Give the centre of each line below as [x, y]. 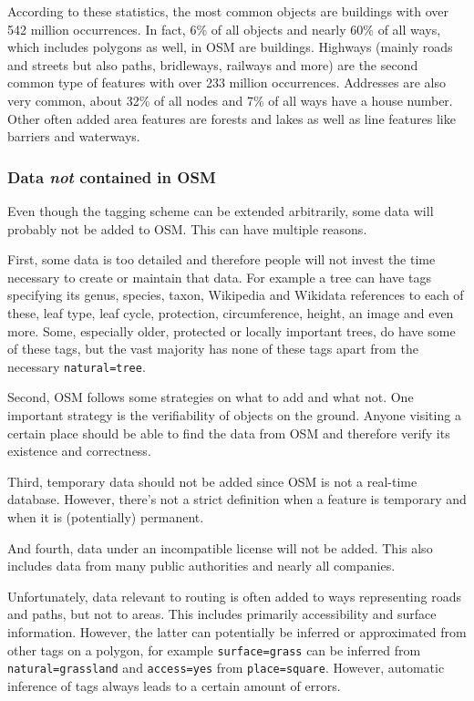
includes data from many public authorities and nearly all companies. [201, 566]
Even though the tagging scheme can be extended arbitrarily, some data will [221, 210]
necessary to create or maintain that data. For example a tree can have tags [219, 277]
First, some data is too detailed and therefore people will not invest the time [222, 259]
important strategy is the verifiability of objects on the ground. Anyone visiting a [234, 414]
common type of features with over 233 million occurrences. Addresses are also [227, 82]
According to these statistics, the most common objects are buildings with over [228, 11]
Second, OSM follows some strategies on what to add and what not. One [211, 397]
